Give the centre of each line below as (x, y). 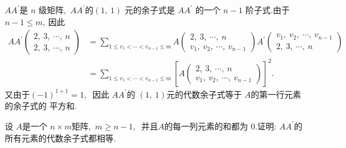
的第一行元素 (276, 94)
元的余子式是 (150, 10)
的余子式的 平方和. (41, 106)
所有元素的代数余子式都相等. (60, 138)
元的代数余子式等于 (204, 94)
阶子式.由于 (267, 10)
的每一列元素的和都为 (206, 126)
